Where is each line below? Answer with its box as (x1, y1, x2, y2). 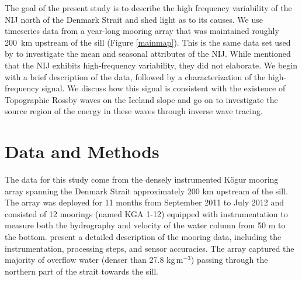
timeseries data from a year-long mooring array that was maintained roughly (5, 25, 279, 37)
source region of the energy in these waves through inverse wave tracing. (5, 105, 263, 117)
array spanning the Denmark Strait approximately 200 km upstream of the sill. (5, 184, 288, 197)
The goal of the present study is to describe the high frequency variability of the (5, 2, 292, 13)
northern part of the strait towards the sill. (5, 265, 158, 277)
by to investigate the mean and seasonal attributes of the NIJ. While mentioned (5, 47, 291, 60)
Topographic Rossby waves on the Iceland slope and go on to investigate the (5, 93, 278, 105)
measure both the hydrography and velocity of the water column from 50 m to (5, 219, 286, 231)
